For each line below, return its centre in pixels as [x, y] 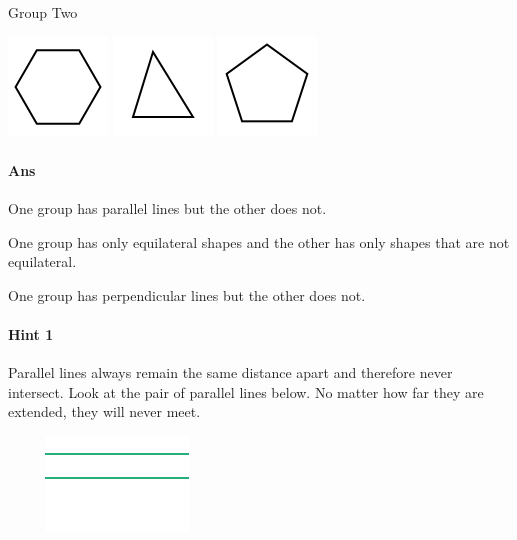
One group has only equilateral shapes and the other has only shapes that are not [259, 241]
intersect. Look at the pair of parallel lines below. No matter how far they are [246, 391]
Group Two [43, 12]
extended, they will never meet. [104, 411]
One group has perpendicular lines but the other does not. [187, 294]
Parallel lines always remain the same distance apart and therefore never [230, 372]
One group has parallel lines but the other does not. [167, 207]
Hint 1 [31, 333]
